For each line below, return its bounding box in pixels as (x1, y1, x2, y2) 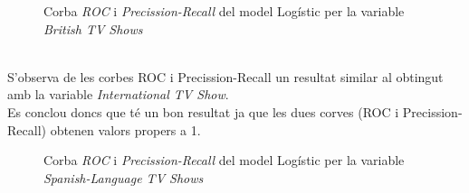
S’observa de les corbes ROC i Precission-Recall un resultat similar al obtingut (7, 67, 444, 86)
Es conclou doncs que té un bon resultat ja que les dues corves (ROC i (7, 102, 399, 121)
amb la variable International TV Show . (7, 85, 229, 104)
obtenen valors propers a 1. (50, 120, 201, 139)
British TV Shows (43, 19, 143, 38)
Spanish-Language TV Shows (43, 168, 204, 187)
